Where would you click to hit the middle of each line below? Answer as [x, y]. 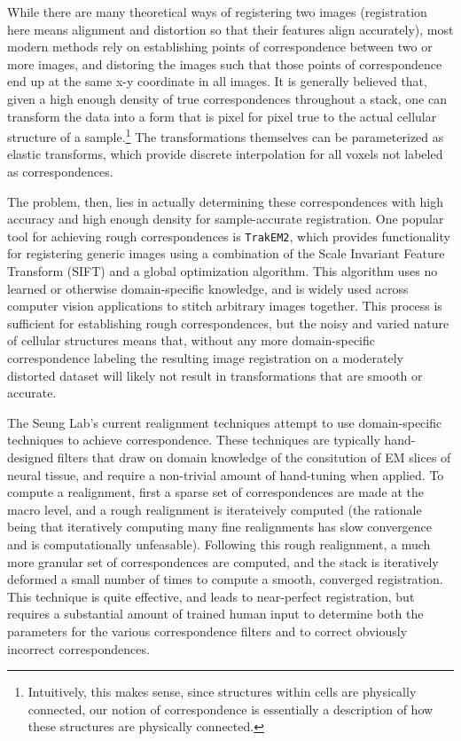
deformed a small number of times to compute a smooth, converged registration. [225, 579]
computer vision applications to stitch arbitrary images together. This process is [225, 306]
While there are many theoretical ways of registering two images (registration [217, 12]
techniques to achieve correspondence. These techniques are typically [194, 440]
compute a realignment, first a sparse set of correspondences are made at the [216, 492]
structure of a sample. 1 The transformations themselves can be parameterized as [226, 135]
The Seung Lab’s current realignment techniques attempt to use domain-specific [225, 422]
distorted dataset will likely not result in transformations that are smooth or [215, 375]
